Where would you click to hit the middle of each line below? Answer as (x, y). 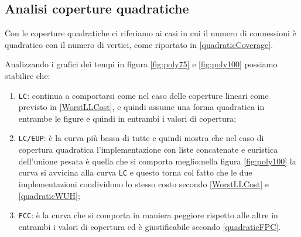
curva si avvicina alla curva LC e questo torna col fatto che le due (135, 172)
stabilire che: (28, 75)
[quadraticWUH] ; (49, 195)
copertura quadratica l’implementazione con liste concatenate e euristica (148, 150)
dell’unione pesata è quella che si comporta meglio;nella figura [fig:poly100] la (157, 161)
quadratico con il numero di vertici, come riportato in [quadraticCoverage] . (139, 44)
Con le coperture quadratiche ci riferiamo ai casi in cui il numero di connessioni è (150, 33)
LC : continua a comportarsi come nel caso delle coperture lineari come (143, 95)
